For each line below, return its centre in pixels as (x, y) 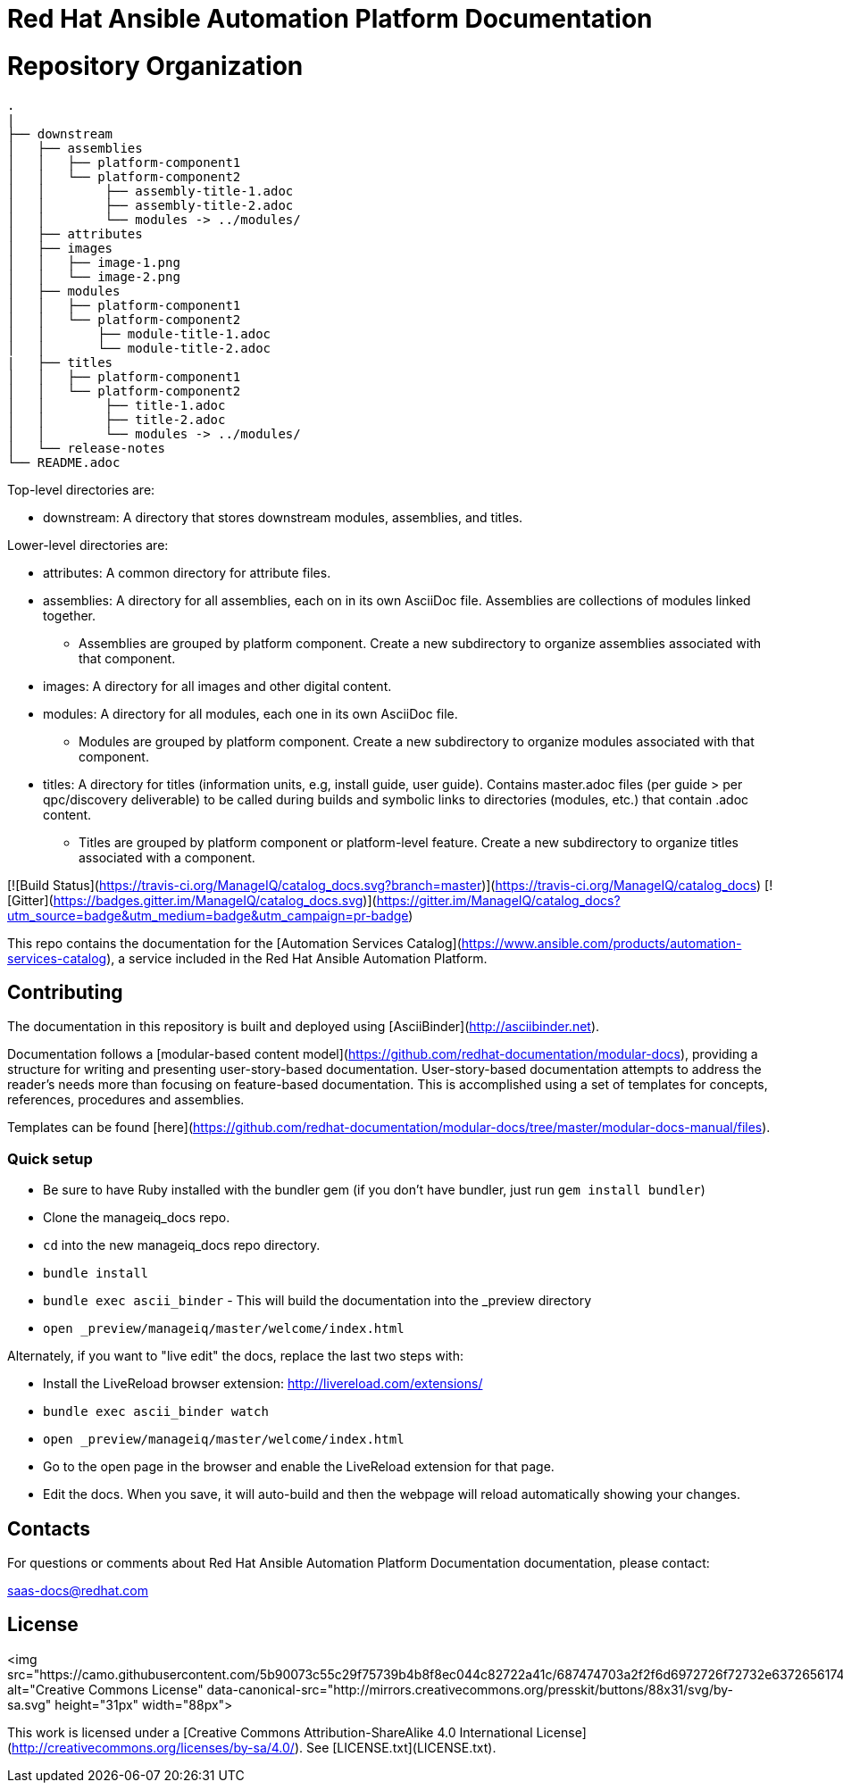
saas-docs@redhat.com (78, 1590)
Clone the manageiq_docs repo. (137, 1218)
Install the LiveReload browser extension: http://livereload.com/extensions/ (263, 1384)
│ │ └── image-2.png (94, 276)
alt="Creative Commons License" (105, 1689)
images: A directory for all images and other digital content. (217, 686)
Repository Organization (155, 66)
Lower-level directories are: (88, 545)
